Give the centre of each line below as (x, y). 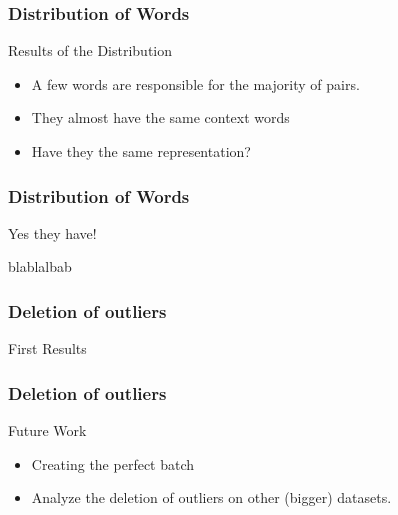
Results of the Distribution (90, 50)
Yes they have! (52, 232)
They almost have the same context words (160, 117)
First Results (47, 348)
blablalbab (40, 266)
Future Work (47, 430)
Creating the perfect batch (113, 463)
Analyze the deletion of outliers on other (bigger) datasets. (211, 497)
